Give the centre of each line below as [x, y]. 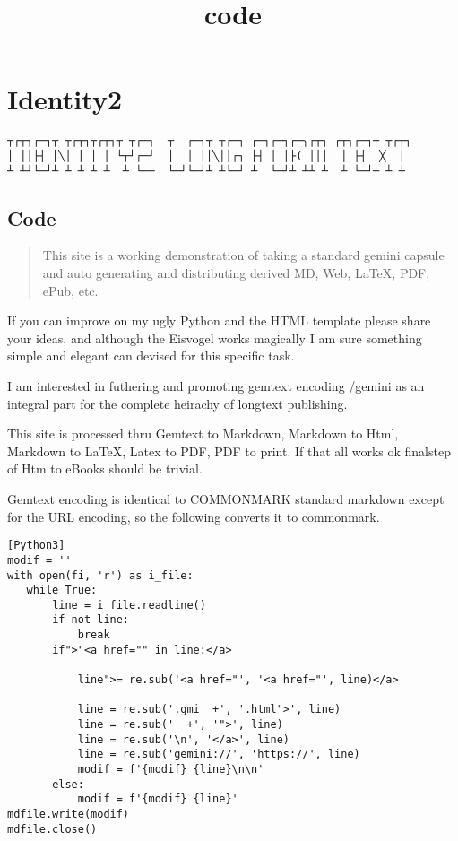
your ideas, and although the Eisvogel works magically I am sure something [215, 338]
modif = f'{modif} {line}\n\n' [171, 770]
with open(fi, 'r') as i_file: [100, 575]
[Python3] [36, 546]
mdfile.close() [52, 829]
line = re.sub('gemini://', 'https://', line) [219, 754]
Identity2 [65, 99]
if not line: [91, 620]
